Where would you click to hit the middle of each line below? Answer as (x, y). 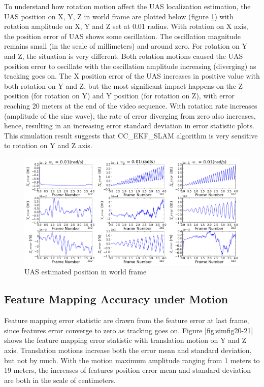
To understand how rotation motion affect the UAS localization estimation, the (127, 6)
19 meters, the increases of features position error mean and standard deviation (128, 370)
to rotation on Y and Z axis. (48, 145)
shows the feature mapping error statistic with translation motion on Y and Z (125, 340)
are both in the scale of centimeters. (60, 380)
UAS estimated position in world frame (86, 272)
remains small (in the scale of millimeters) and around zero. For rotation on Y (126, 46)
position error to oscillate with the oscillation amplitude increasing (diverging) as (130, 66)
